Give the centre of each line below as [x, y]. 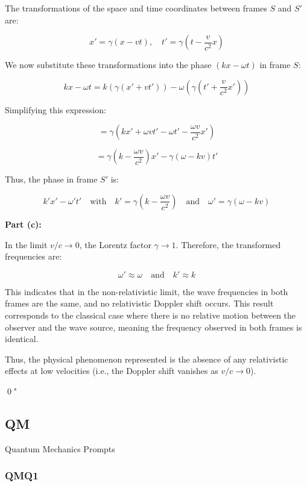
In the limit [26, 244]
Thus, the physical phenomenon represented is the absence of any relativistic [147, 359]
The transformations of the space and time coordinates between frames [136, 8]
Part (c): [23, 224]
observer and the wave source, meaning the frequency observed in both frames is [153, 327]
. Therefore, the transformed [228, 244]
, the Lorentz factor [115, 244]
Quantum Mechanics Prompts [60, 448]
